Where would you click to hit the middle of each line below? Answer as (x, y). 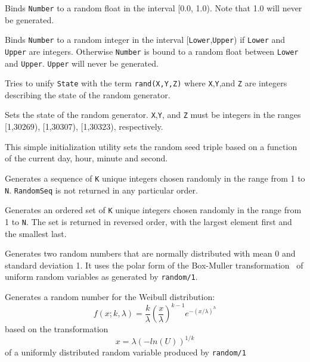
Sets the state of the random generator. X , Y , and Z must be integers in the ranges (153, 115)
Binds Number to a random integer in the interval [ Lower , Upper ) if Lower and (145, 40)
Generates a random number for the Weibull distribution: (110, 296)
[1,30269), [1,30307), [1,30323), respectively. (84, 127)
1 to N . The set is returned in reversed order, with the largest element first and (148, 221)
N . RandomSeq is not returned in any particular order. (101, 190)
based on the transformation (57, 329)
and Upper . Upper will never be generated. (82, 63)
